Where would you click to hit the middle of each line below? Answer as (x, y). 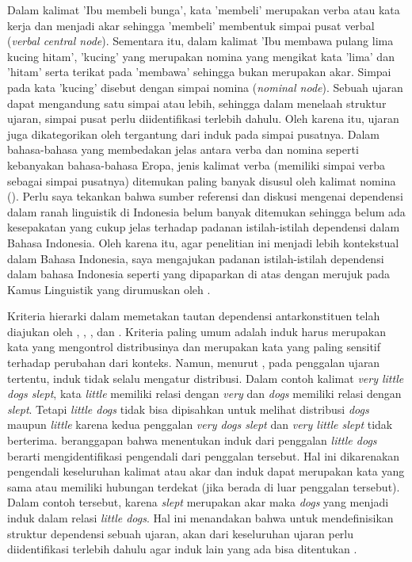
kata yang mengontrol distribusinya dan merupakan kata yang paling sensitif (194, 347)
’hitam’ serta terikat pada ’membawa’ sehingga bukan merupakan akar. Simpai (199, 72)
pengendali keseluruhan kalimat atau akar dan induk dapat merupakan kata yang (206, 471)
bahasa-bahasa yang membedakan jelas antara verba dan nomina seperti (183, 149)
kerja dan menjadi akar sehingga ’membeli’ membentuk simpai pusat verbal (191, 25)
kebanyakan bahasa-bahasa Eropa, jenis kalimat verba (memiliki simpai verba (196, 164)
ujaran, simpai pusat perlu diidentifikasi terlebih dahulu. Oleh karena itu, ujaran (203, 119)
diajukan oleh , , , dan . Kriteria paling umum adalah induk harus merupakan (196, 331)
